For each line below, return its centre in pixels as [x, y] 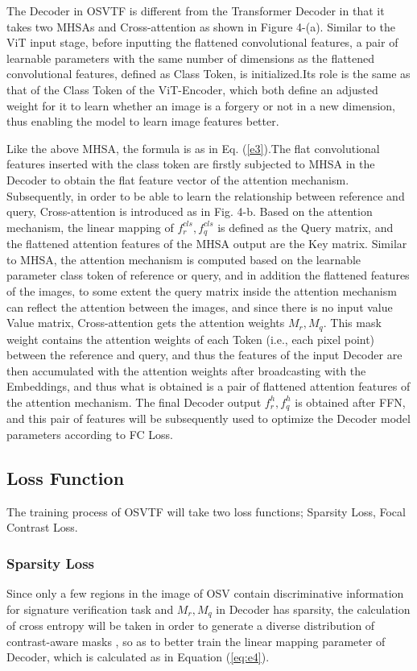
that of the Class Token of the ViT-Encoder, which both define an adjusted [192, 89]
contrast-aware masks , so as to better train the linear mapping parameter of [196, 641]
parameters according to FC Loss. [90, 435]
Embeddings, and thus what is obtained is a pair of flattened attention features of [208, 386]
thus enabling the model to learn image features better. [143, 121]
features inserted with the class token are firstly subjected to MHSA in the [191, 164]
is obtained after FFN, [350, 402]
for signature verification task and [90, 609]
